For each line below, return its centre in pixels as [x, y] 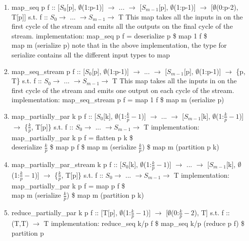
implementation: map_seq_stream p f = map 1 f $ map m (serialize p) [118, 100]
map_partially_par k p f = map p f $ [68, 185]
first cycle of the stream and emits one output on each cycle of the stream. [123, 90]
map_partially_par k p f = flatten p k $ [72, 137]
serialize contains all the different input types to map [91, 54]
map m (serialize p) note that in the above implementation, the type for [119, 45]
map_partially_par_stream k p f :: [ [67, 164]
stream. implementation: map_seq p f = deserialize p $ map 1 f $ [109, 35]
